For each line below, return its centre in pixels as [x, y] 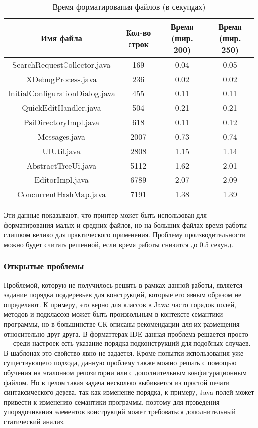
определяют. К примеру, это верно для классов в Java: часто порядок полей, [120, 304]
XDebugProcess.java [61, 79]
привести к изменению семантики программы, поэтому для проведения [112, 401]
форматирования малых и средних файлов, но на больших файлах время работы [125, 224]
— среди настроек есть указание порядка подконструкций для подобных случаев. [127, 343]
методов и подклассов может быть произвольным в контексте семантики [114, 314]
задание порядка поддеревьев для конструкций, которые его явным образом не [123, 295]
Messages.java [62, 136]
